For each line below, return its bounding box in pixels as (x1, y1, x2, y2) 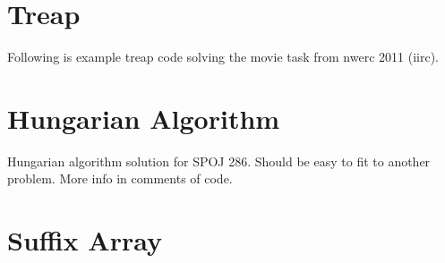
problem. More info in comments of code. (7, 169, 233, 188)
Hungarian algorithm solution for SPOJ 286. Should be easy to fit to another (7, 151, 431, 170)
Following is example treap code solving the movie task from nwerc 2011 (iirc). (7, 47, 439, 66)
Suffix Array (7, 222, 162, 259)
